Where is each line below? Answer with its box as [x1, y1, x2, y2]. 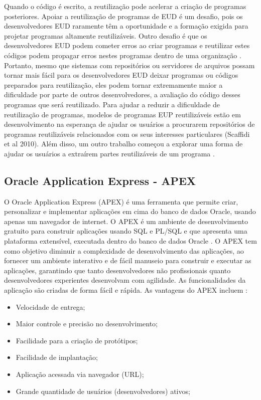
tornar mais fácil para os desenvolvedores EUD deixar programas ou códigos [4, 70, 238, 80]
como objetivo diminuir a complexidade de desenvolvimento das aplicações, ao [4, 245, 244, 256]
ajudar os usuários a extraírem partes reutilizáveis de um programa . [4, 148, 215, 158]
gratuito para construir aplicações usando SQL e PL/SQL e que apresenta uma [4, 226, 247, 236]
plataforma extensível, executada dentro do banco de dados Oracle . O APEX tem [4, 236, 257, 246]
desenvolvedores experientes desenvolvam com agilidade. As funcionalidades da [4, 275, 246, 285]
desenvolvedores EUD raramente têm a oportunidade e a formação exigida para [4, 21, 248, 31]
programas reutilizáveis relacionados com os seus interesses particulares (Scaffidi [4, 128, 250, 139]
